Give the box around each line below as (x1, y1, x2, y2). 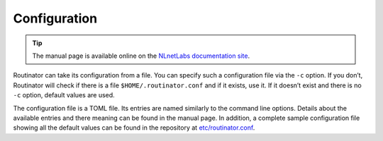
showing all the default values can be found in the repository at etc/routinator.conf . (13, 123, 255, 132)
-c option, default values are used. (13, 91, 115, 99)
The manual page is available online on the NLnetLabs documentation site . (32, 51, 250, 60)
